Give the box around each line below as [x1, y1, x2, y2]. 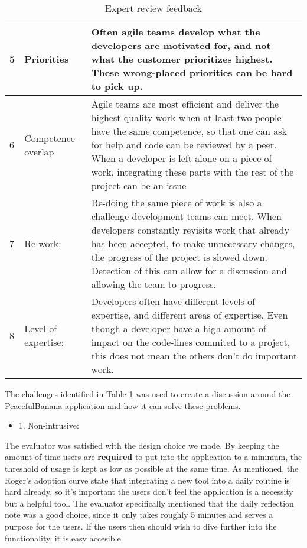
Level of [24, 322, 57, 335]
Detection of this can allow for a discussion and [91, 264, 287, 277]
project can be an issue [91, 179, 187, 192]
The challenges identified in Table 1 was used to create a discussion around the [5, 388, 290, 400]
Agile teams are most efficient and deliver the [91, 97, 279, 111]
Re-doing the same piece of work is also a [91, 196, 262, 209]
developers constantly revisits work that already [91, 223, 289, 236]
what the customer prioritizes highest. [91, 52, 273, 66]
